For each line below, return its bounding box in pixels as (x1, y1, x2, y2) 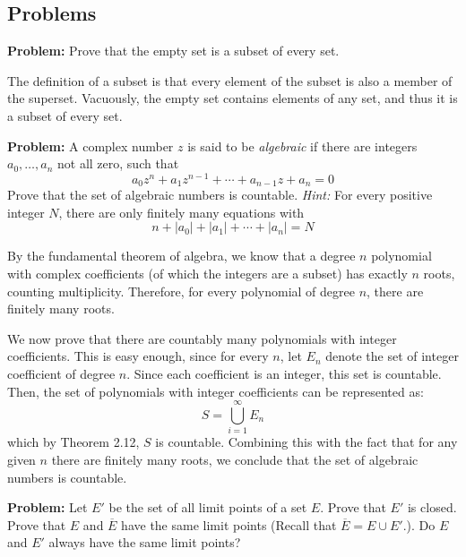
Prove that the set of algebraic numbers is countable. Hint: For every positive (7, 185, 433, 204)
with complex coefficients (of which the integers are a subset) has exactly (7, 264, 408, 283)
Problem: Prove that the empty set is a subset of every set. (7, 41, 340, 60)
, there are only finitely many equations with (58, 202, 305, 221)
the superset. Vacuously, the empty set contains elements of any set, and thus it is (7, 89, 458, 107)
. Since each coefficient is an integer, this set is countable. (126, 364, 442, 383)
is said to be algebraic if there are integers (187, 136, 418, 155)
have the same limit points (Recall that (121, 515, 337, 534)
